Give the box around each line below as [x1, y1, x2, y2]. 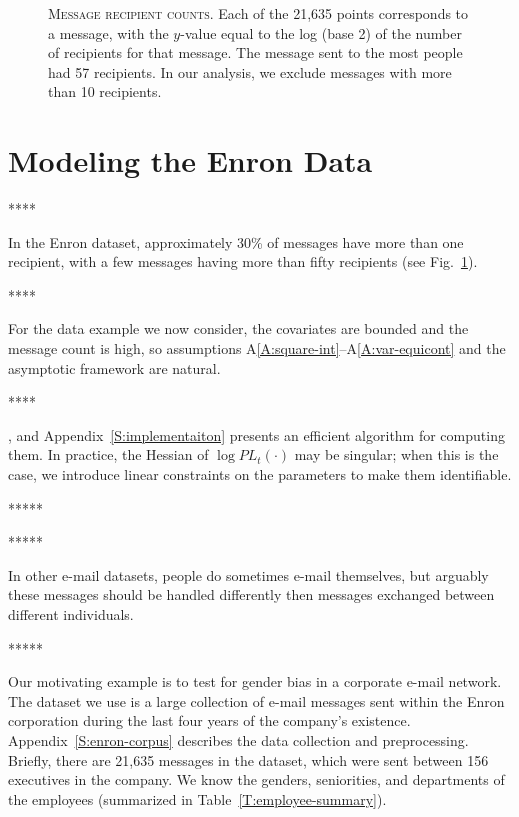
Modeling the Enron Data [8, 140, 373, 181]
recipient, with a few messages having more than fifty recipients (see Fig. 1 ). [8, 251, 478, 272]
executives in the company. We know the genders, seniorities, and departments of [8, 769, 505, 790]
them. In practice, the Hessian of [8, 444, 209, 465]
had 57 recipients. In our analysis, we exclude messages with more [48, 61, 452, 82]
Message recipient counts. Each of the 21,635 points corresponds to [48, 3, 469, 23]
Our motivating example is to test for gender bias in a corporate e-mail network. [8, 671, 502, 692]
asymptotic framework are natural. [8, 357, 221, 378]
